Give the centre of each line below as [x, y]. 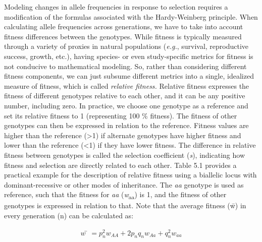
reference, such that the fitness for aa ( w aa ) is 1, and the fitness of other [115, 195]
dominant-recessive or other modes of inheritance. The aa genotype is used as [124, 184]
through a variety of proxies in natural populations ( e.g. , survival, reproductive [126, 46]
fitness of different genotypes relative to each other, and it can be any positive [125, 96]
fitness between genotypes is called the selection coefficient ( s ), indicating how [125, 155]
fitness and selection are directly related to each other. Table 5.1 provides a [120, 165]
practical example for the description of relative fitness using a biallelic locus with [130, 175]
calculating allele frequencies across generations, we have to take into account [124, 26]
